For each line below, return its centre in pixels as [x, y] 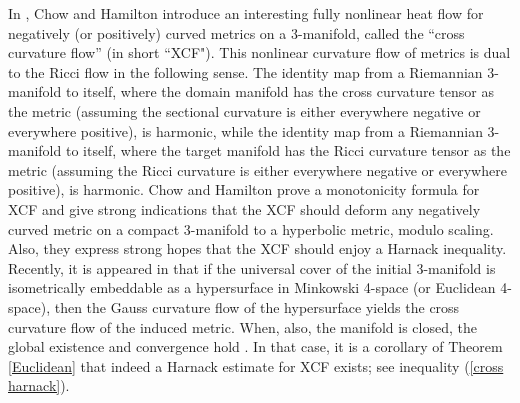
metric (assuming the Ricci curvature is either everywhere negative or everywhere [257, 169]
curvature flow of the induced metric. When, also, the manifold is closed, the [242, 326]
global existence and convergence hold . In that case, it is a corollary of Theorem [255, 346]
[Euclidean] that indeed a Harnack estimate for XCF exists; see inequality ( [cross [256, 365]
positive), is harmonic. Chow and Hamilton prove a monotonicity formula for [244, 189]
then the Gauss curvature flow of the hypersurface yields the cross [257, 306]
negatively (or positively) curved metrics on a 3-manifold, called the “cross [236, 32]
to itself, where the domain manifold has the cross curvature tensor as [279, 91]
